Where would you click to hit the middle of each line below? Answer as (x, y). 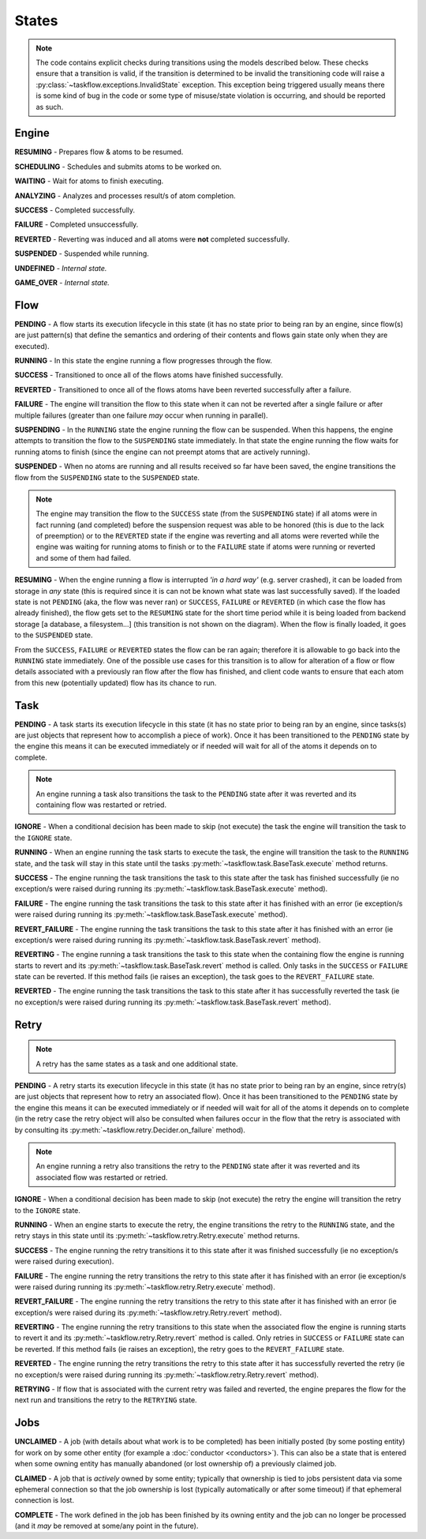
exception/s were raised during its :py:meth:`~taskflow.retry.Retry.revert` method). (148, 1312)
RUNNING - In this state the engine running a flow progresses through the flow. (143, 360)
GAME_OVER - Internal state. (62, 282)
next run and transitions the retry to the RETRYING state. (106, 1400)
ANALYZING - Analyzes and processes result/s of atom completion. (125, 195)
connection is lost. (45, 1500)
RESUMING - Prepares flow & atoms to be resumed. (99, 152)
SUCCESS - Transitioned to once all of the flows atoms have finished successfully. (149, 375)
